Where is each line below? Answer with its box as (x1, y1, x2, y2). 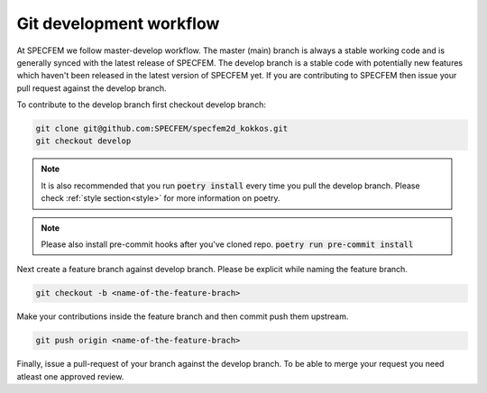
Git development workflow (16, 14, 220, 33)
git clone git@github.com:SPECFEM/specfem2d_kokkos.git (35, 123, 289, 134)
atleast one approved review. (16, 370, 124, 382)
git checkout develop (35, 136, 132, 146)
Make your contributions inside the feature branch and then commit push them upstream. (16, 311, 349, 322)
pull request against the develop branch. (16, 82, 167, 94)
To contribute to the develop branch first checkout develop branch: (16, 99, 266, 110)
